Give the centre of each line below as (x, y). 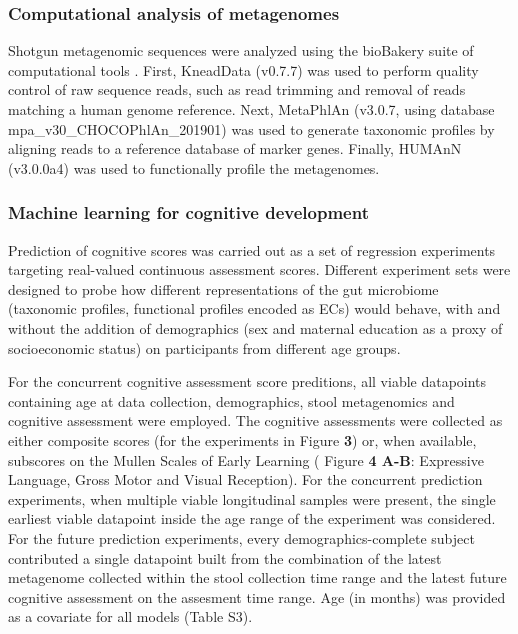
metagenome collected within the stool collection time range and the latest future (257, 577)
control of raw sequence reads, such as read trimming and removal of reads (237, 89)
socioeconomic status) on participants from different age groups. (204, 347)
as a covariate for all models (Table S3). (130, 616)
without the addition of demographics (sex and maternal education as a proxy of (255, 327)
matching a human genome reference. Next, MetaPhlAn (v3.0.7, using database (251, 109)
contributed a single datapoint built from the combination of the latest (225, 557)
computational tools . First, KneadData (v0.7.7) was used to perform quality (243, 69)
